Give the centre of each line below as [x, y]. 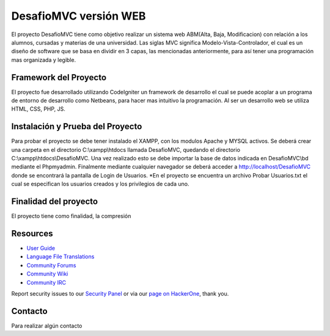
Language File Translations [61, 256]
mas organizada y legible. [44, 60]
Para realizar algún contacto [47, 326]
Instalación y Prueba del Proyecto [77, 126]
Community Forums [51, 265]
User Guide [41, 248]
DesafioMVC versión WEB [79, 16]
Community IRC [46, 282]
